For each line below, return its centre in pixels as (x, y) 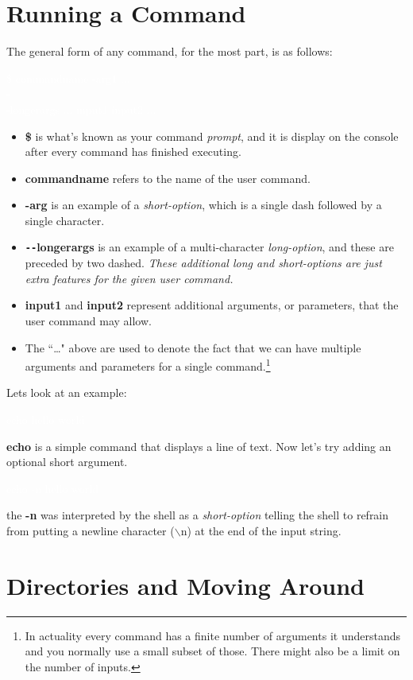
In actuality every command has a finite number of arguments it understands (212, 635)
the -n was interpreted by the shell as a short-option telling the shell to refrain (198, 515)
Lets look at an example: (67, 392)
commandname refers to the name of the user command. (168, 178)
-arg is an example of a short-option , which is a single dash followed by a (203, 205)
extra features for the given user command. (129, 278)
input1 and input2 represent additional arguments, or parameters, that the (212, 305)
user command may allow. (88, 320)
